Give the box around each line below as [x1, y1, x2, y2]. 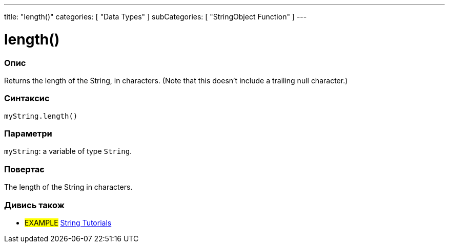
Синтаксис [4, 93, 50, 104]
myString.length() [4, 111, 78, 120]
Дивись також [4, 199, 65, 210]
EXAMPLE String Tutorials [25, 218, 112, 227]
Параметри [4, 128, 52, 139]
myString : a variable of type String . [4, 147, 132, 156]
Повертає [4, 164, 45, 174]
